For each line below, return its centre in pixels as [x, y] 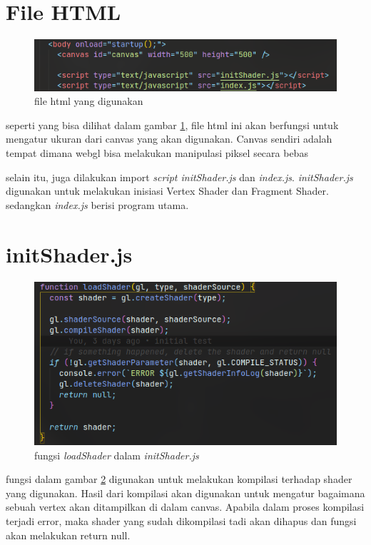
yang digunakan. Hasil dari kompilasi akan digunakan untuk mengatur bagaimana [185, 493]
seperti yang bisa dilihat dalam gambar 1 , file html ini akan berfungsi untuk [172, 124]
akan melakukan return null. [68, 535]
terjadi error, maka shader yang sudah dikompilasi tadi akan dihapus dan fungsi [181, 521]
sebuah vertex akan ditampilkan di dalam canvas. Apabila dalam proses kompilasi [185, 507]
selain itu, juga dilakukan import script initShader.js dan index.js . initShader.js [179, 177]
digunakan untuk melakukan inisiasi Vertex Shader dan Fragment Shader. [167, 191]
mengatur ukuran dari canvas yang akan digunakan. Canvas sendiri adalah [169, 139]
